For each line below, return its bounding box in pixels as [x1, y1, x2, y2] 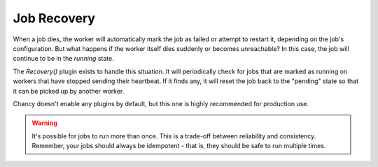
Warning [31, 119, 57, 127]
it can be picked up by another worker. [13, 87, 125, 95]
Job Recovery [13, 10, 96, 26]
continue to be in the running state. [13, 55, 115, 63]
